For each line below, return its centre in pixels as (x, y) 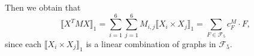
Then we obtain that (43, 7)
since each (23, 43)
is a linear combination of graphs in (151, 43)
